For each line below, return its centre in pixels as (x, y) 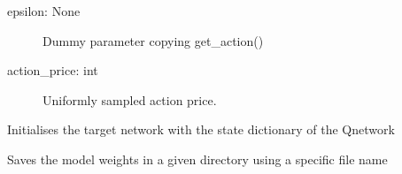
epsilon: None (44, 11)
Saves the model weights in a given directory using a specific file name (197, 159)
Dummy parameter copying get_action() (153, 40)
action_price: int (53, 70)
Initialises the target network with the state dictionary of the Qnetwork (201, 129)
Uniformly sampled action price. (130, 99)
